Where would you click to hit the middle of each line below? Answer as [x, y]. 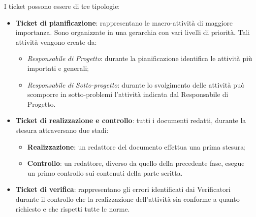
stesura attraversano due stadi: [62, 130]
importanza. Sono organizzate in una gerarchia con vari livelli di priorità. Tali [133, 32]
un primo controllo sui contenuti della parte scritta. [105, 172]
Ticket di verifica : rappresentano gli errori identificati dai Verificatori [123, 189]
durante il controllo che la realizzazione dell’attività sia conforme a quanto [128, 199]
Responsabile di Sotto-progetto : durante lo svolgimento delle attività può [136, 84]
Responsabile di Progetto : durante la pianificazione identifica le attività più [140, 58]
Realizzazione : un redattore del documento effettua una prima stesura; [137, 146]
